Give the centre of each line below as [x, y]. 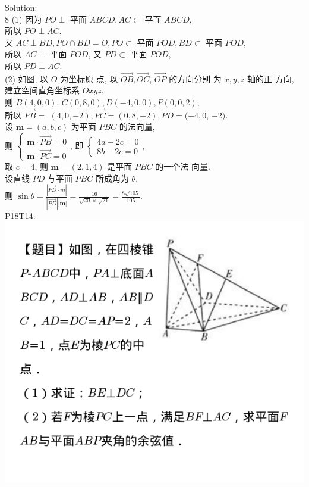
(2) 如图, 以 [27, 78]
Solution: [21, 7]
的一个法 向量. [183, 166]
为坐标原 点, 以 [89, 78]
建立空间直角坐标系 [42, 90]
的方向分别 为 [195, 78]
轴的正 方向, [271, 78]
